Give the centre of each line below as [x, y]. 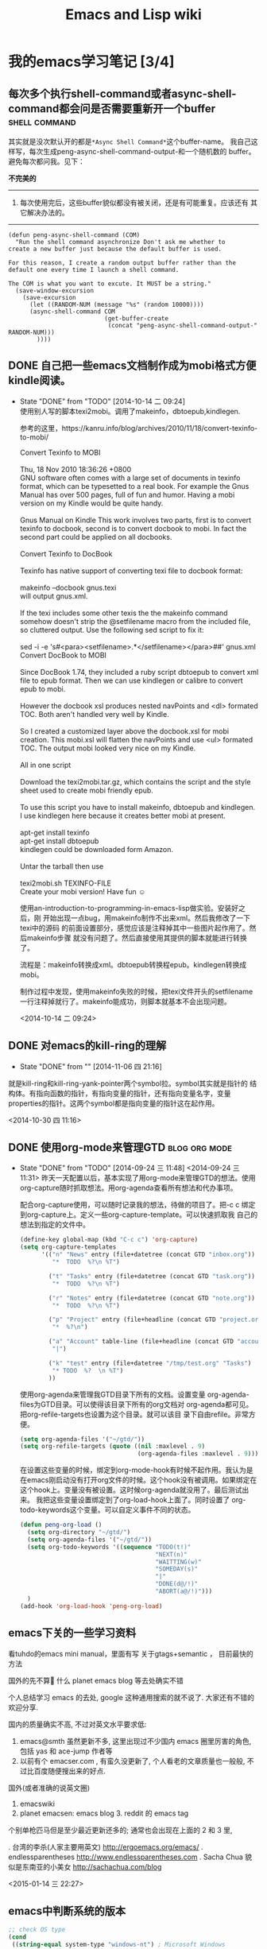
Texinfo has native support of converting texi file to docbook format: [131, 571]
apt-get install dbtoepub [59, 841]
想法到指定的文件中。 [54, 1225]
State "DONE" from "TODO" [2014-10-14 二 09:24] [102, 401]
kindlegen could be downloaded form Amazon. [96, 849]
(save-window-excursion [54, 291]
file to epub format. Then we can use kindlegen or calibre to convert [132, 680]
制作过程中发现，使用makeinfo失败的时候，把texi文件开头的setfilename [136, 991]
